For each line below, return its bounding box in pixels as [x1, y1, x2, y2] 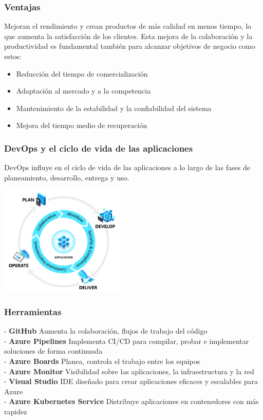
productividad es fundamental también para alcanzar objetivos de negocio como [4, 41, 255, 51]
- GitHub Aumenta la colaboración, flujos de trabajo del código [4, 325, 208, 336]
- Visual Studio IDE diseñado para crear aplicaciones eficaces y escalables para [4, 376, 258, 387]
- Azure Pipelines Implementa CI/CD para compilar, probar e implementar [4, 335, 249, 346]
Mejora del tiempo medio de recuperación [16, 120, 147, 131]
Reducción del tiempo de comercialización [16, 68, 148, 79]
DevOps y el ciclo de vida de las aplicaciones [4, 141, 193, 154]
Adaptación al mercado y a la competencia [16, 85, 151, 96]
